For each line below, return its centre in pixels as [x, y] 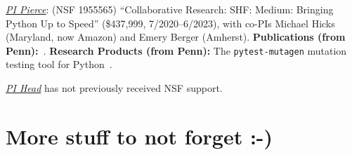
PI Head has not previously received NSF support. [114, 88]
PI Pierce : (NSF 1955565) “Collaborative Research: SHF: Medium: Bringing [170, 9]
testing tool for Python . [59, 64]
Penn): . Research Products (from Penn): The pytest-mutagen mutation [176, 50]
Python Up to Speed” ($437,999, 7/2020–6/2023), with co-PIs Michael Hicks [170, 23]
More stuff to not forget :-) [139, 136]
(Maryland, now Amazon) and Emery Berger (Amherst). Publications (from [176, 37]
